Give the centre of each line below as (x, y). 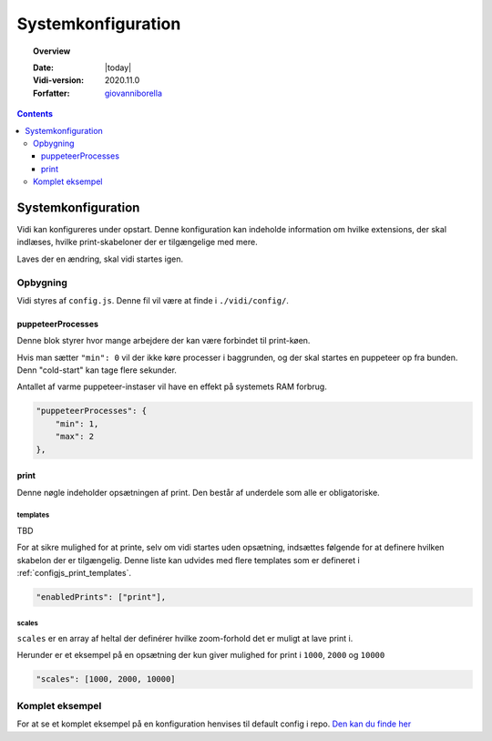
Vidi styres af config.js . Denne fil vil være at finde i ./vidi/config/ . (153, 300)
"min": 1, (77, 423)
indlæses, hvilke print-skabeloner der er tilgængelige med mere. (138, 242)
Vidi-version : (59, 80)
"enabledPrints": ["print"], (101, 597)
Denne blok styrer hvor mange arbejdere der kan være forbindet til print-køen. (164, 341)
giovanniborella (134, 93)
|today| (118, 67)
